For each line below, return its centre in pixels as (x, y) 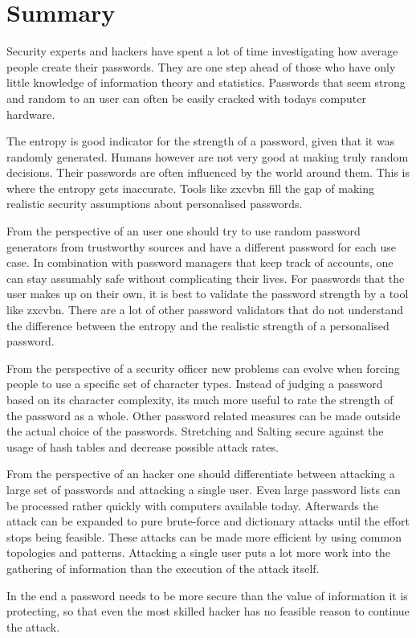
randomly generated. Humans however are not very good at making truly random (208, 156)
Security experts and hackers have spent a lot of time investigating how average (202, 51)
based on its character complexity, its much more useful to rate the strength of (200, 399)
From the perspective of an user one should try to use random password (184, 231)
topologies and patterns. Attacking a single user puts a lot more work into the (199, 552)
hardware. (31, 114)
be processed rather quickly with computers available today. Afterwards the (192, 505)
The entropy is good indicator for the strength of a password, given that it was (201, 141)
